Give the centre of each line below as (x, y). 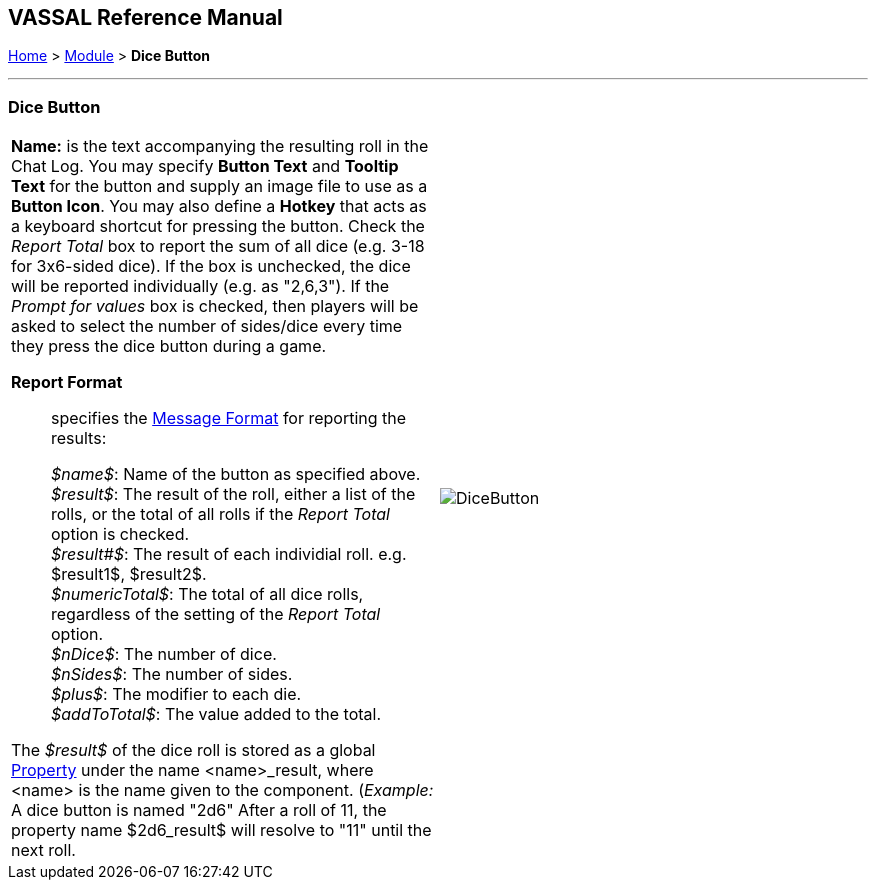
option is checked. (120, 534)
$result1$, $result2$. (129, 574)
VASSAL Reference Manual (145, 17)
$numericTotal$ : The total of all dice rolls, (207, 594)
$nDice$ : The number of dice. (164, 654)
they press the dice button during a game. (169, 346)
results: (79, 438)
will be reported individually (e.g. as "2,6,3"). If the (200, 286)
